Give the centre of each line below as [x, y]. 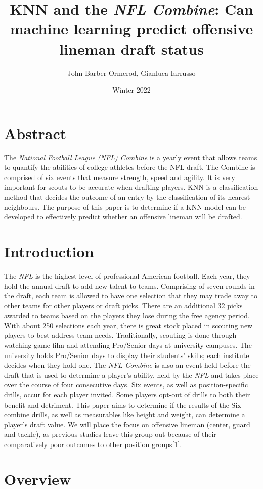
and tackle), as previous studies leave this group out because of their [110, 434]
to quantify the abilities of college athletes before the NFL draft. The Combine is [130, 167]
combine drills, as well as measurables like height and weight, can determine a [125, 414]
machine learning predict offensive [131, 29]
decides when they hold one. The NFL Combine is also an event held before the [127, 365]
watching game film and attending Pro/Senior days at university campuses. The [128, 345]
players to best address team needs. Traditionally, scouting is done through [120, 335]
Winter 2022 [131, 90]
